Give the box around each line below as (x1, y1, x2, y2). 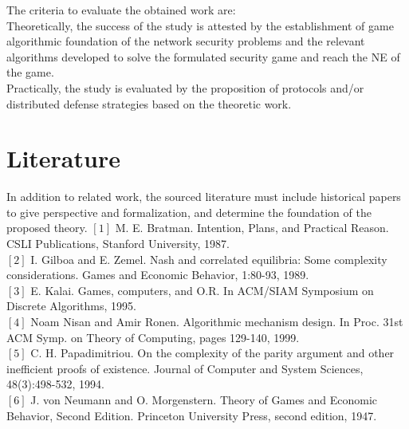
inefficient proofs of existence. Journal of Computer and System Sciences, (6, 360, 364, 376)
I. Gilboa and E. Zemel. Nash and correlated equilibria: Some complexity (30, 250, 387, 267)
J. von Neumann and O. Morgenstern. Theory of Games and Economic (30, 392, 378, 407)
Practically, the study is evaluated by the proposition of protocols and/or (6, 79, 364, 96)
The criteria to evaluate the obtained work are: (6, 2, 236, 18)
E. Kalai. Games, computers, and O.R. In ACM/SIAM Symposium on (30, 281, 374, 298)
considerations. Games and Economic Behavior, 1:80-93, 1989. (6, 266, 309, 283)
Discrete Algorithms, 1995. (6, 297, 136, 314)
